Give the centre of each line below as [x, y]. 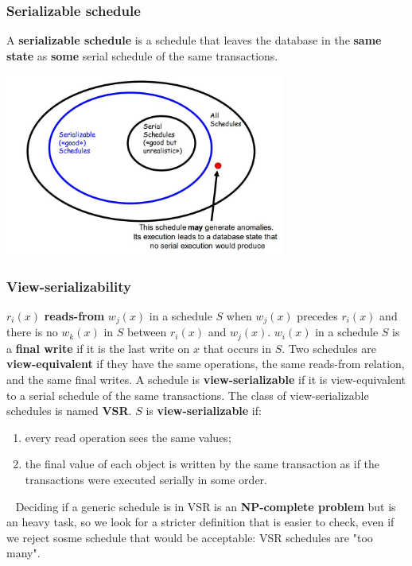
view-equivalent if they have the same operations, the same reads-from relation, [206, 364]
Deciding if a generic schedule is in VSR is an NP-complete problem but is [206, 506]
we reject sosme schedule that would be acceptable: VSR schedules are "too [190, 537]
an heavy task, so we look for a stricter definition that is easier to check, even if [200, 522]
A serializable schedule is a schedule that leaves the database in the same [194, 40]
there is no [32, 332]
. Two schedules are [329, 348]
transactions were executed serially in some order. [146, 480]
